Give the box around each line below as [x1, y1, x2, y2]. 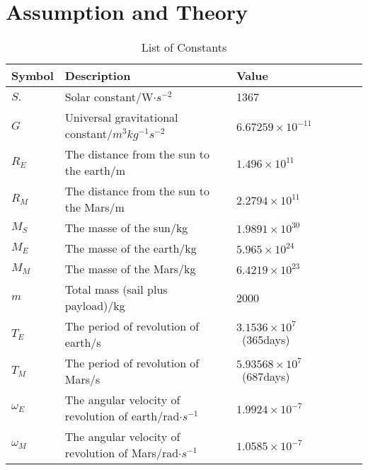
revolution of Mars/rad [64, 445, 179, 462]
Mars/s [64, 371, 100, 388]
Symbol [11, 67, 54, 84]
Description [64, 67, 131, 84]
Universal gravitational [64, 109, 178, 126]
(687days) [241, 368, 290, 385]
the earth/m [64, 162, 126, 179]
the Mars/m [64, 199, 125, 216]
